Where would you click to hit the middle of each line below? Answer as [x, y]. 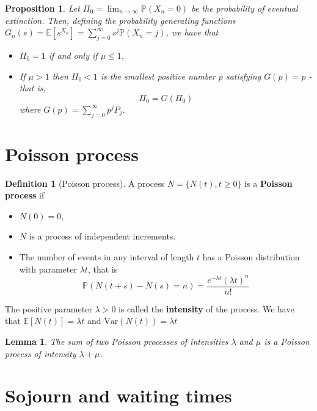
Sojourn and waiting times [118, 395]
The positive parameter [49, 308]
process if [25, 195]
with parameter [48, 269]
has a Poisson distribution [251, 257]
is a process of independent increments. [102, 236]
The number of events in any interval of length [107, 257]
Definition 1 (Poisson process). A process [85, 183]
